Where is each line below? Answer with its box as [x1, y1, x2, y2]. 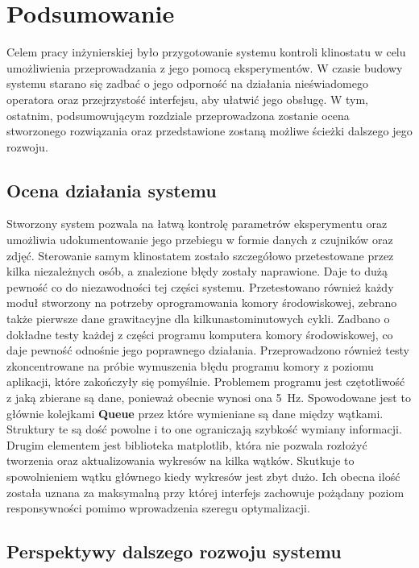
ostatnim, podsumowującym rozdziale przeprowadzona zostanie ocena [6, 106, 350, 123]
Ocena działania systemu [6, 177, 217, 202]
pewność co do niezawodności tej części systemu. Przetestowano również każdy [6, 278, 394, 295]
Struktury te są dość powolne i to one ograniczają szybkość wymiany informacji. [6, 421, 402, 437]
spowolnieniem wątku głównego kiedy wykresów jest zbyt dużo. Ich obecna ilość [6, 467, 400, 484]
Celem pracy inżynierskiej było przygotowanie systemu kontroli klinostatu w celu [6, 44, 406, 60]
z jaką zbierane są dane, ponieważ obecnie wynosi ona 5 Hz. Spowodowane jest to [6, 389, 411, 406]
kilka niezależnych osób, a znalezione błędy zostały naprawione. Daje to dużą [6, 263, 388, 280]
